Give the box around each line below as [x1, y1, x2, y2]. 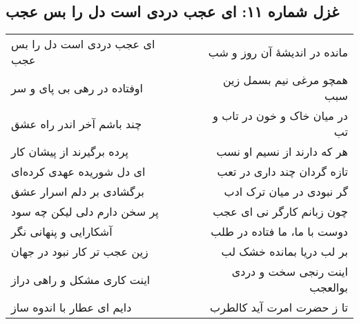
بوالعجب [309, 279, 348, 296]
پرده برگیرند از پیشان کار [11, 143, 129, 160]
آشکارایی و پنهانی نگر [11, 223, 113, 240]
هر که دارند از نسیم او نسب [216, 143, 348, 160]
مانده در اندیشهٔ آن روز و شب [208, 43, 348, 60]
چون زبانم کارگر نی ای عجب [213, 203, 348, 220]
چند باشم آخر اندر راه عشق [11, 115, 142, 132]
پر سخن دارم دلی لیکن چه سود [11, 203, 159, 220]
